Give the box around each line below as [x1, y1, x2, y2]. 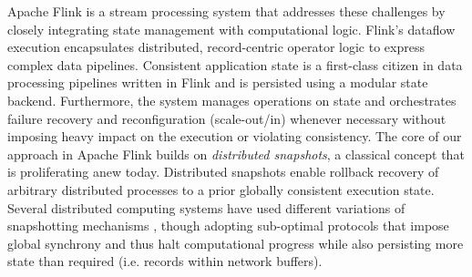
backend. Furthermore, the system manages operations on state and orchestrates [7, 90, 457, 109]
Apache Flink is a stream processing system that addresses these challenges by [7, 2, 446, 20]
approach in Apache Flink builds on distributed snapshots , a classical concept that [7, 144, 465, 163]
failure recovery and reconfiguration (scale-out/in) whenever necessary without [7, 108, 446, 128]
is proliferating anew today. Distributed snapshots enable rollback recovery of [7, 162, 439, 181]
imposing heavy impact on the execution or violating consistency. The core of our [7, 127, 462, 146]
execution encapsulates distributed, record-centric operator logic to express [7, 37, 425, 56]
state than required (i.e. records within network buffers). [7, 251, 323, 271]
